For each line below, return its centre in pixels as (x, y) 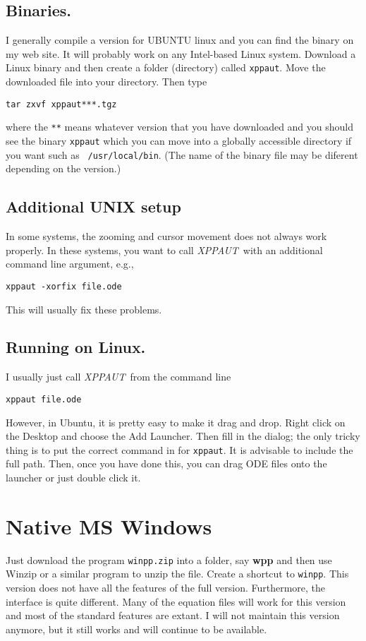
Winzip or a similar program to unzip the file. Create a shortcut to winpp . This (177, 574)
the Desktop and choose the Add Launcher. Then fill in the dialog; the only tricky (183, 436)
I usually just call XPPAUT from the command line (118, 377)
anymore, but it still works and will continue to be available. (136, 629)
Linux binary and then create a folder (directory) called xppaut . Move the (166, 67)
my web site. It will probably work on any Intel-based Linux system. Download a (181, 53)
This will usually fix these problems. (84, 309)
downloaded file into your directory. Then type (106, 82)
